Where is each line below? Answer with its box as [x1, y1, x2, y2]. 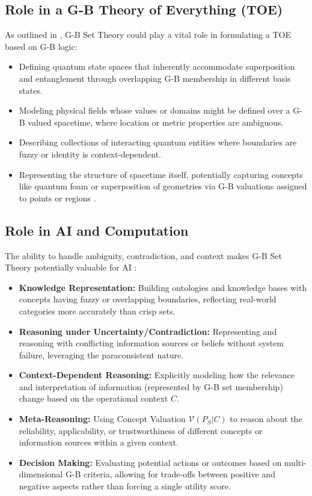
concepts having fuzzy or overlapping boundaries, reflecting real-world [19, 293, 277, 305]
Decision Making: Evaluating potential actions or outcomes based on [19, 456, 282, 468]
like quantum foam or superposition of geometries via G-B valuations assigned [19, 180, 307, 192]
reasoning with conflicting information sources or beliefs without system [19, 337, 284, 349]
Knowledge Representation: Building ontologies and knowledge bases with [19, 281, 307, 293]
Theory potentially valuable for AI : [5, 261, 137, 274]
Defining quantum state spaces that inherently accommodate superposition [19, 60, 295, 73]
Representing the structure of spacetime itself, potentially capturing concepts [19, 168, 303, 180]
